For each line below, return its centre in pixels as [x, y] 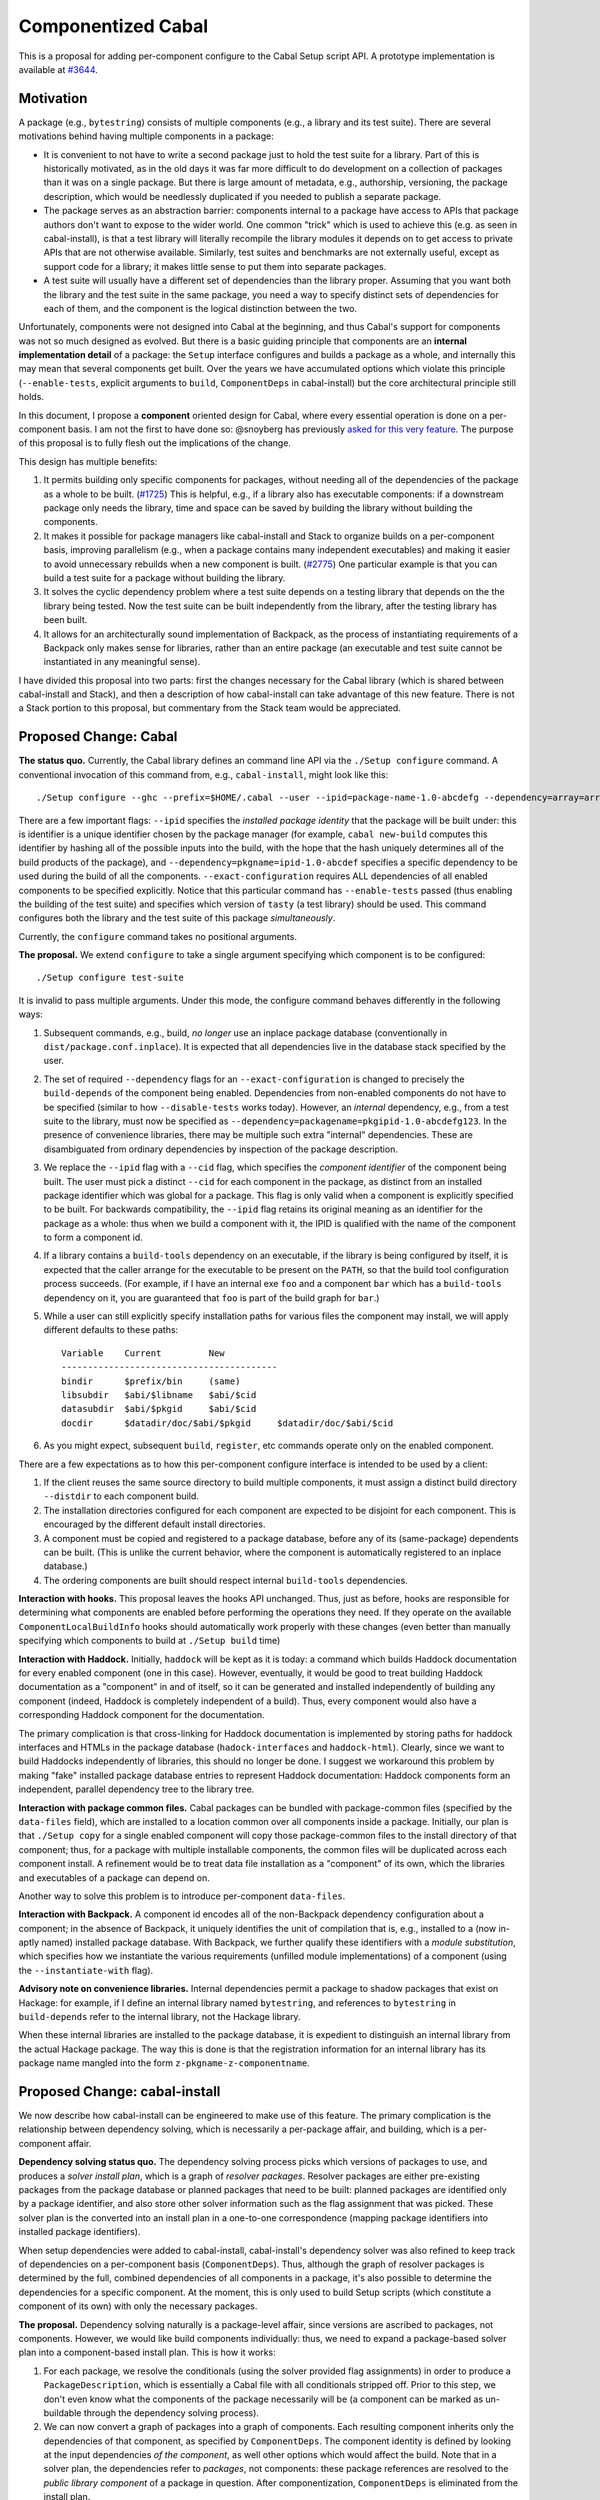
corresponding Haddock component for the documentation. [141, 1715]
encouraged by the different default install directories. [154, 1524]
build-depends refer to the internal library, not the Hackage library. [159, 2017]
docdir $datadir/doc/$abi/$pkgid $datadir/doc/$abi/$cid [227, 1423]
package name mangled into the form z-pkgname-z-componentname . [164, 2063]
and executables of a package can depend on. [114, 1877]
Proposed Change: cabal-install [119, 2091]
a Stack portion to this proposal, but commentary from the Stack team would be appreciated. [210, 708]
